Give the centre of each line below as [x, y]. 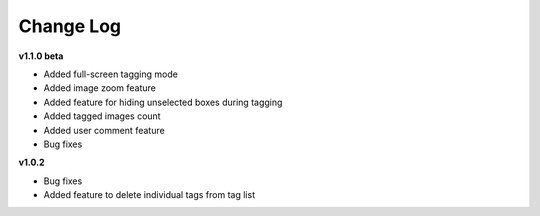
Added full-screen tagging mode [111, 74]
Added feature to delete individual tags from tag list [149, 195]
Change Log [70, 26]
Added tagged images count [102, 116]
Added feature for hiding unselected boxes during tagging [163, 102]
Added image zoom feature [100, 88]
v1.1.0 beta [41, 56]
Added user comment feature [104, 130]
